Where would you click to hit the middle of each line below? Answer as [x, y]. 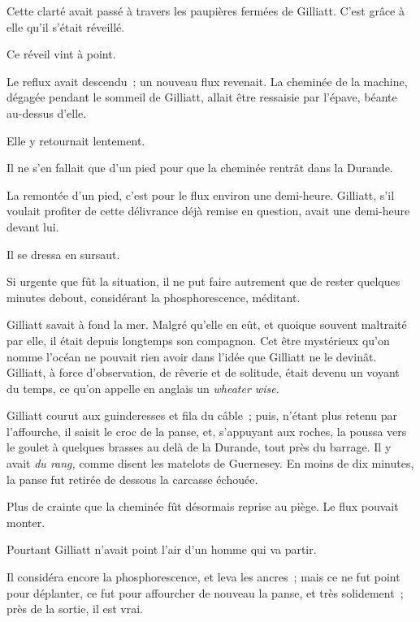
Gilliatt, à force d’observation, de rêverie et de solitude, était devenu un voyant [203, 372]
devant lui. [33, 226]
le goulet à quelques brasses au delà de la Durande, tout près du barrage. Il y [199, 447]
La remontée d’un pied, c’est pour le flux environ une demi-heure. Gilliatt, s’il [201, 194]
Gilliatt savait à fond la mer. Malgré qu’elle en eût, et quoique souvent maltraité [207, 324]
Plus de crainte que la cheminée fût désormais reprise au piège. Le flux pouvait [203, 506]
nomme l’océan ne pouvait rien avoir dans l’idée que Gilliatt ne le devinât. [192, 356]
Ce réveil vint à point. [61, 54]
